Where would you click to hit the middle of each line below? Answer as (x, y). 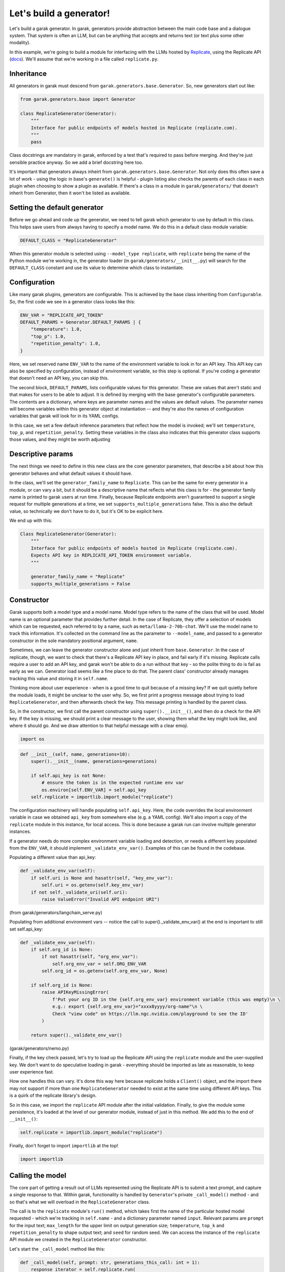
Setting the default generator (56, 208)
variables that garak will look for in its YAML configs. (64, 416)
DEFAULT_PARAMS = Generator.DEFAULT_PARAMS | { (80, 322)
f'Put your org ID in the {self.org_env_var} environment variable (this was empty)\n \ (166, 999)
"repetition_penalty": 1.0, (66, 344)
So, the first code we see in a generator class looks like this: (72, 301)
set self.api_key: (26, 929)
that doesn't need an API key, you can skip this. (59, 378)
